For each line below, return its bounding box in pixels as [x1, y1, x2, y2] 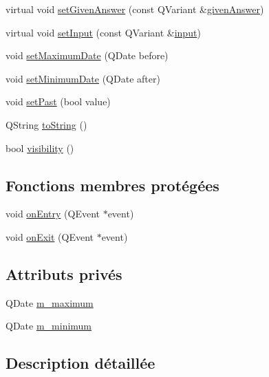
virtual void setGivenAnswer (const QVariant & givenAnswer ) [6, 2, 264, 16]
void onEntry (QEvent [6, 206, 100, 221]
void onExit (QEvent [6, 229, 94, 244]
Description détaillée [6, 352, 155, 374]
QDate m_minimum [6, 319, 92, 333]
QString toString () [6, 117, 87, 131]
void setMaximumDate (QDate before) [6, 48, 169, 63]
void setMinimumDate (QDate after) [6, 71, 160, 85]
